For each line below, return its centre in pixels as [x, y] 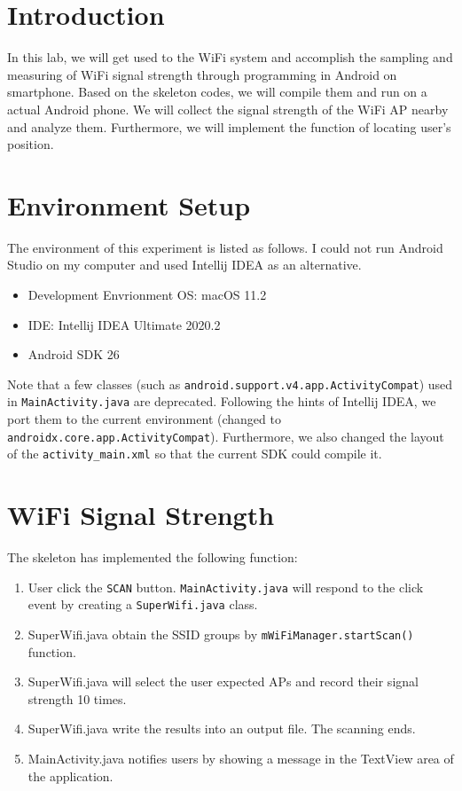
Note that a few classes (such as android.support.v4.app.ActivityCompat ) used [230, 384]
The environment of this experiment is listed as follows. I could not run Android [225, 247]
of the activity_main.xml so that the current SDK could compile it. [195, 454]
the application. [70, 775]
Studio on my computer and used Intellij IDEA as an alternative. [184, 265]
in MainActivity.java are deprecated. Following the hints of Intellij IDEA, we [222, 401]
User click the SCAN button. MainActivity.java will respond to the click [226, 587]
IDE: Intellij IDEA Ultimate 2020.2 [124, 324]
